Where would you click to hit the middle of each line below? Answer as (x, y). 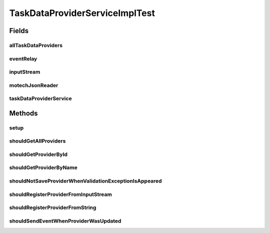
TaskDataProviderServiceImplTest (82, 13)
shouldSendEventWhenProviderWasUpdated (65, 221)
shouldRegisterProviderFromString (53, 207)
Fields (19, 31)
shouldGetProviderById (38, 154)
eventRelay (23, 58)
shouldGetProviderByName (43, 167)
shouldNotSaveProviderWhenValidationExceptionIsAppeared (85, 181)
